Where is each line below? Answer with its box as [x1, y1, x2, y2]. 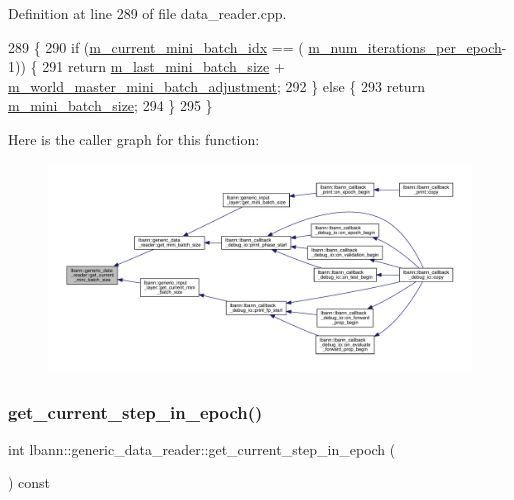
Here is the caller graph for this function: [8, 128, 260, 149]
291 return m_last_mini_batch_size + [42, 56, 285, 77]
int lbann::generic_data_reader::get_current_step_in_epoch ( [8, 438, 396, 459]
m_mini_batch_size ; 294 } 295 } [8, 95, 213, 116]
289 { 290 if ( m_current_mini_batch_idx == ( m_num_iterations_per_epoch [8, 36, 502, 57]
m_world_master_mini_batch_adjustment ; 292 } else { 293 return [8, 75, 425, 96]
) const [8, 472, 51, 493]
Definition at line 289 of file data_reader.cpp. [8, 3, 287, 23]
